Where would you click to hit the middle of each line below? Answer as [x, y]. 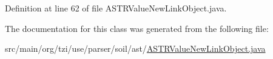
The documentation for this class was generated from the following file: [137, 28]
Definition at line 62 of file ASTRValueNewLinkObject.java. [116, 8]
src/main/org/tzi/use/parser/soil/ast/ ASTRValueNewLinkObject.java [135, 48]
